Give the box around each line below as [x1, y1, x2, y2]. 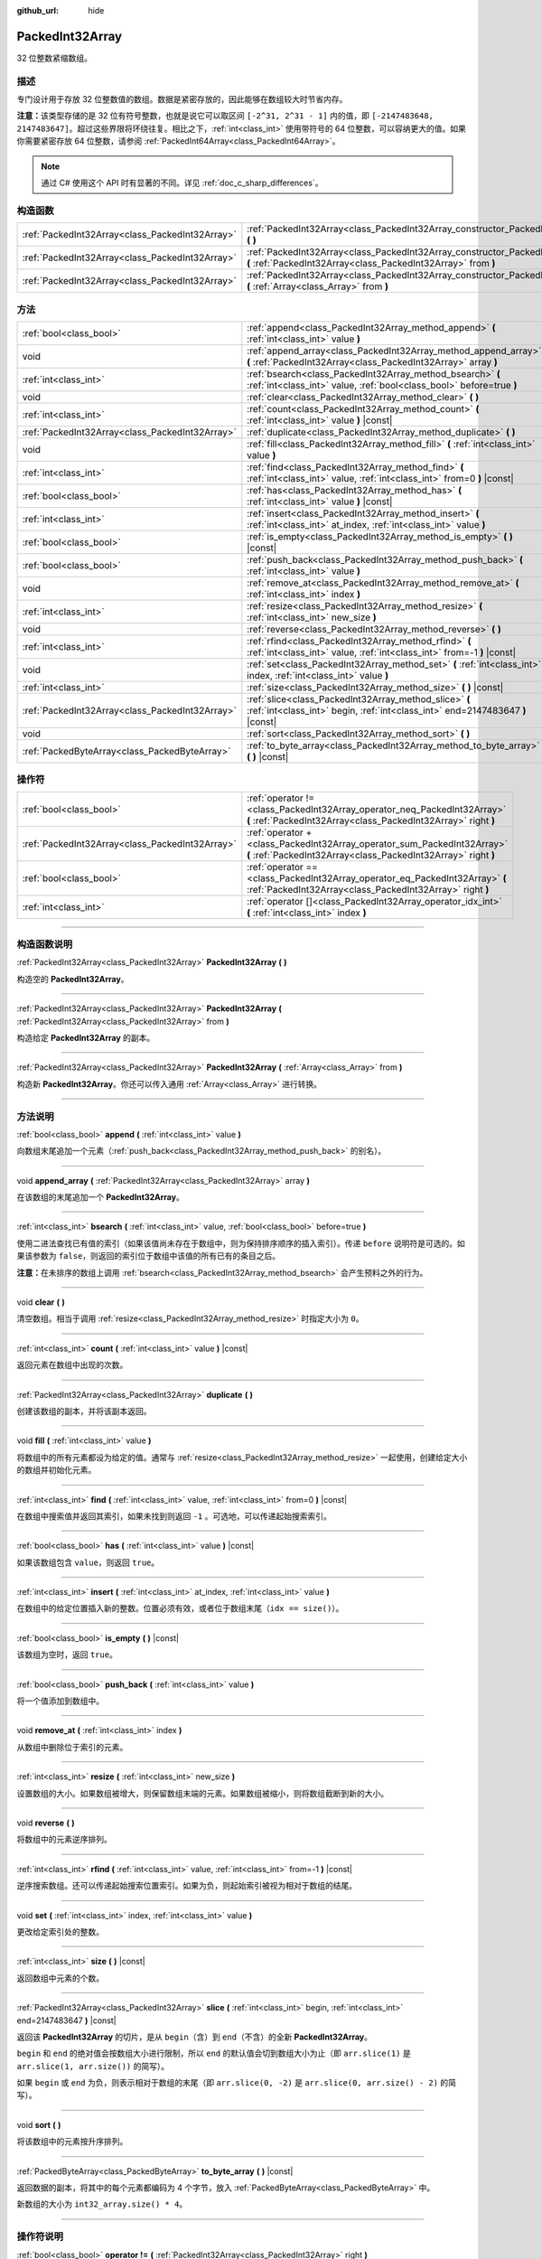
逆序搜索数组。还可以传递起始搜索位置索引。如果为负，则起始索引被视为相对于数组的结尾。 [16, 1880, 357, 1891]
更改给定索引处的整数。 [16, 1926, 104, 1937]
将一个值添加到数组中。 [16, 1695, 104, 1707]
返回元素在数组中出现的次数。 [16, 1360, 128, 1371]
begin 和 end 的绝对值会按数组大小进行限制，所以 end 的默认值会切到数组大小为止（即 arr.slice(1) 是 [16, 2048, 411, 2059]
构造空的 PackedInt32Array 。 [16, 973, 129, 984]
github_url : [16, 5, 59, 15]
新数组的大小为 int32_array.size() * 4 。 [16, 2198, 188, 2209]
